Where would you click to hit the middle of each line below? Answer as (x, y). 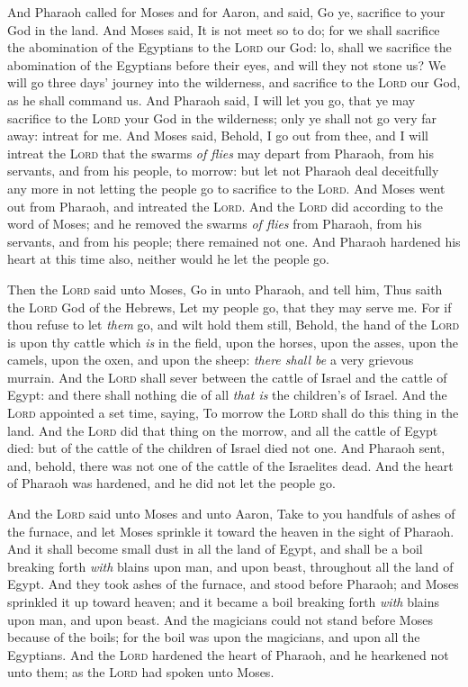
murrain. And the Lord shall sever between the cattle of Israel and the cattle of (227, 377)
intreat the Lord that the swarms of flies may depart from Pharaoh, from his (220, 153)
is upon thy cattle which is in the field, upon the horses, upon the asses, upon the (233, 342)
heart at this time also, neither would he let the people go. (168, 259)
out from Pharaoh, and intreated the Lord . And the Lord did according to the (225, 206)
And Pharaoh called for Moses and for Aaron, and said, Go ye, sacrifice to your (226, 12)
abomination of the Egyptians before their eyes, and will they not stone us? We (227, 64)
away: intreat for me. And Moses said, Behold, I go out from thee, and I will (218, 136)
